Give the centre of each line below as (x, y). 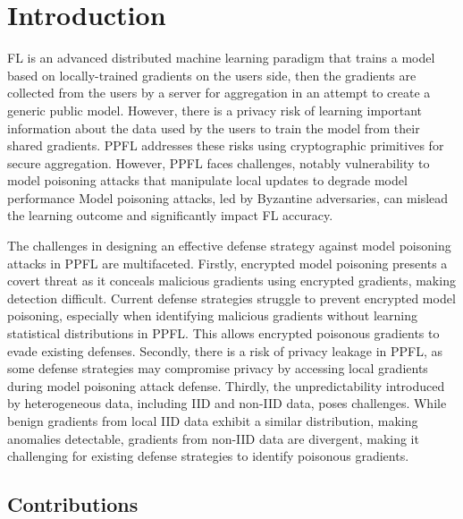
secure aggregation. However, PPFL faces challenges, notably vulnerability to (219, 162)
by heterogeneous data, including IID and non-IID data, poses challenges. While (227, 403)
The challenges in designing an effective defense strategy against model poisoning (229, 246)
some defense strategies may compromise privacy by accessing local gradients (218, 368)
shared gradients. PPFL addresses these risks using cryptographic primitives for (226, 145)
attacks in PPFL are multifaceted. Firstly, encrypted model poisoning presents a (227, 263)
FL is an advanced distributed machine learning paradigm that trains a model (221, 58)
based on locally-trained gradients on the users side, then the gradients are (212, 75)
